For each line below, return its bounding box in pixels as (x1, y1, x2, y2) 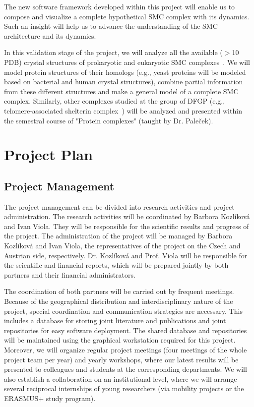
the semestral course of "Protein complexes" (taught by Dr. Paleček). (4, 115, 213, 125)
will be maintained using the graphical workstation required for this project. (4, 335, 236, 345)
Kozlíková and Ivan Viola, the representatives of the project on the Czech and (4, 240, 241, 251)
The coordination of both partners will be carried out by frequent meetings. (4, 286, 234, 296)
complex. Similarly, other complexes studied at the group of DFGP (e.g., (4, 96, 225, 106)
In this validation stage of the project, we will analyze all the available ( (4, 47, 223, 58)
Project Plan (4, 144, 93, 165)
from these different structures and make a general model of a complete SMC (4, 86, 239, 96)
